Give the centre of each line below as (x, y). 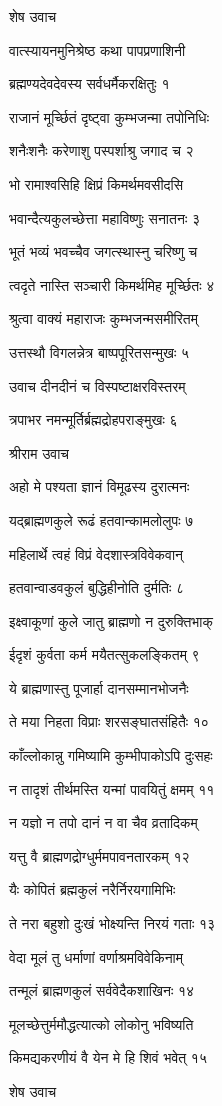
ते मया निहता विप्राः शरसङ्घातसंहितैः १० (109, 721)
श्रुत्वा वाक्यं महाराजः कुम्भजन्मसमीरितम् (104, 318)
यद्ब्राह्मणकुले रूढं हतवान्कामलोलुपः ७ (101, 519)
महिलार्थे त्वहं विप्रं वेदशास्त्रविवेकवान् (96, 553)
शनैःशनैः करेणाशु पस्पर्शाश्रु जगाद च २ (101, 150)
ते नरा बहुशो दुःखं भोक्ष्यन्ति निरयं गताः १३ (112, 923)
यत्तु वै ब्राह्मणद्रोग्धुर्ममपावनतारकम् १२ (99, 855)
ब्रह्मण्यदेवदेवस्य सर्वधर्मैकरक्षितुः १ (89, 83)
